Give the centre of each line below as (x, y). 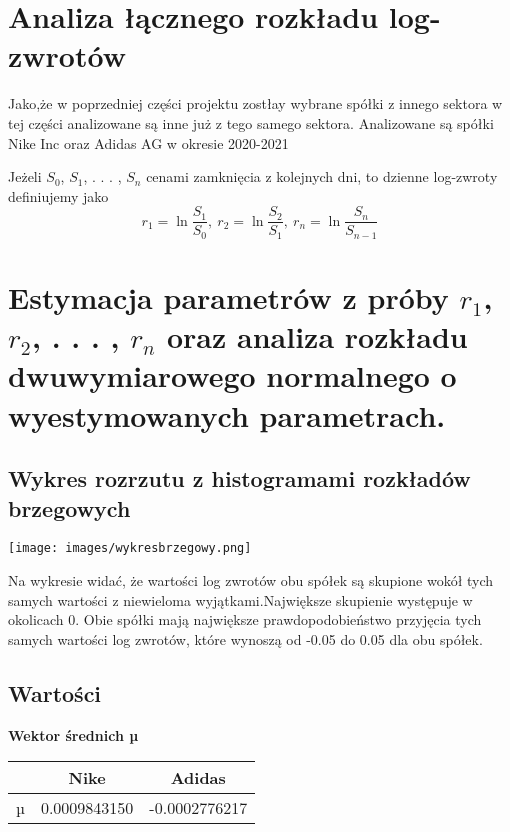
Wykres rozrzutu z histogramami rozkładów (239, 478)
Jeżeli (25, 176)
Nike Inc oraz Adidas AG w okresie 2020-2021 (148, 142)
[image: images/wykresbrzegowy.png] (130, 548)
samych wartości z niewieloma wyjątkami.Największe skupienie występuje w (240, 599)
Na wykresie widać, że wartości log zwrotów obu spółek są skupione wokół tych (251, 579)
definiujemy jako (58, 195)
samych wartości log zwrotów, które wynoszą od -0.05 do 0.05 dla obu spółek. (245, 638)
